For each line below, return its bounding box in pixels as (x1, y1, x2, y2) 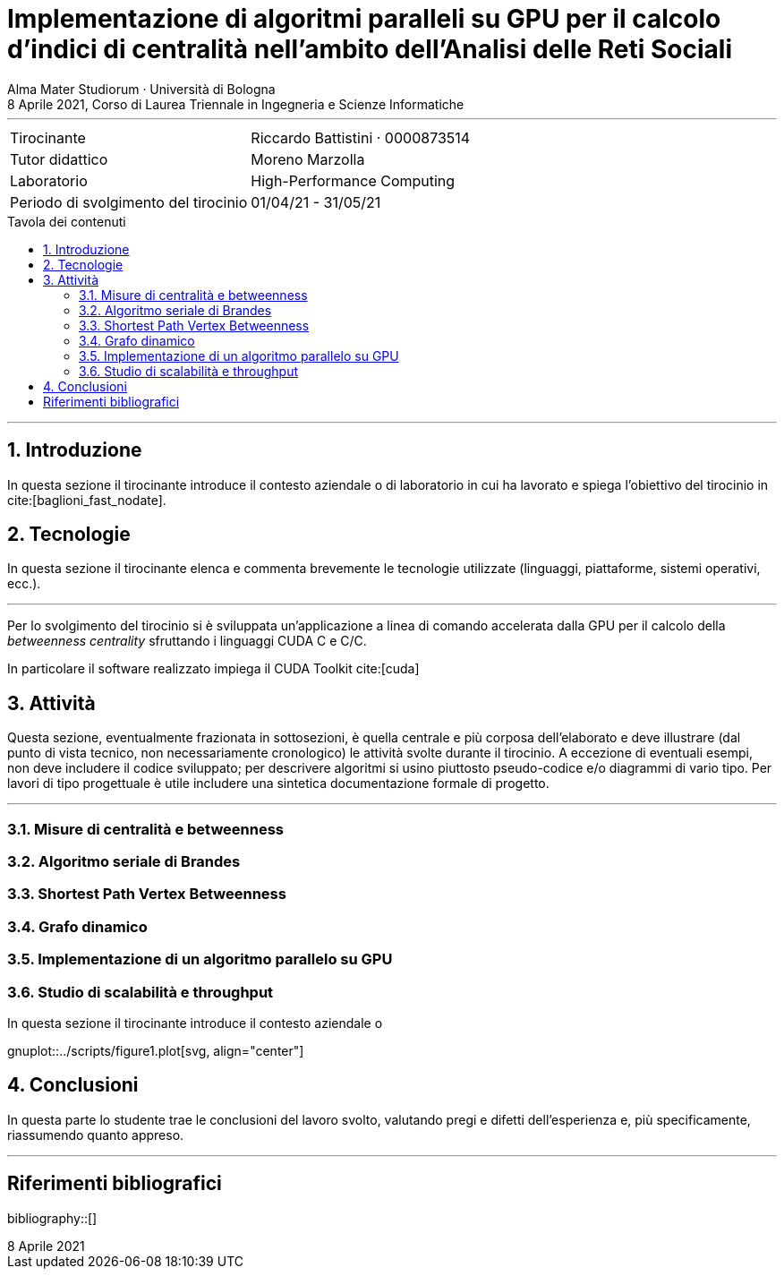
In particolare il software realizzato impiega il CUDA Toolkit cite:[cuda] (7, 661, 420, 677)
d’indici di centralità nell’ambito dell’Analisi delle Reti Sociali (7, 34, 733, 64)
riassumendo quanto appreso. (7, 1126, 184, 1143)
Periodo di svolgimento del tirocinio (10, 193, 248, 211)
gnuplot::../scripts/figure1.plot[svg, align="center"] (7, 1042, 304, 1058)
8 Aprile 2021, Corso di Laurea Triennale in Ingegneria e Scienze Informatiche (7, 96, 464, 112)
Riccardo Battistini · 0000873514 (251, 128, 471, 147)
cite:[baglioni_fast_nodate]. (7, 492, 166, 508)
